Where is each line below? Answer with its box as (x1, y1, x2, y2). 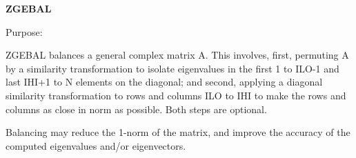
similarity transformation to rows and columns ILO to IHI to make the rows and (6, 88, 346, 102)
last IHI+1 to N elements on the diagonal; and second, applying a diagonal (6, 75, 323, 89)
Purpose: (6, 24, 43, 39)
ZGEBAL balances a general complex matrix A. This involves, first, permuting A (6, 48, 349, 62)
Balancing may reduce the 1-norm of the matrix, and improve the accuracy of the (6, 125, 350, 139)
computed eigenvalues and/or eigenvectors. (6, 138, 186, 152)
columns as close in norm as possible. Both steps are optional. (6, 101, 267, 116)
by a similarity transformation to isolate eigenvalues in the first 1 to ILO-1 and (6, 61, 339, 75)
